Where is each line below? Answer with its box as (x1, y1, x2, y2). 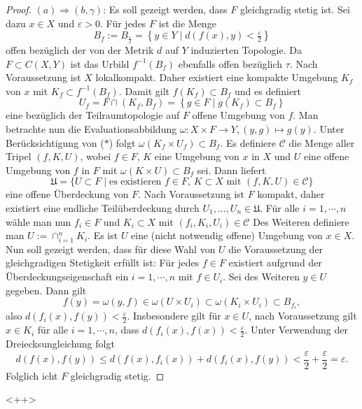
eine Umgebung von (154, 149, 239, 164)
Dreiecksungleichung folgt (6, 336, 115, 350)
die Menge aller (288, 135, 355, 150)
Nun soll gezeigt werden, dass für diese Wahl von (6, 241, 216, 256)
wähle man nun (6, 214, 71, 229)
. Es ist (88, 228, 118, 243)
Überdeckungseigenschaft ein (6, 269, 129, 284)
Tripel (6, 149, 32, 164)
